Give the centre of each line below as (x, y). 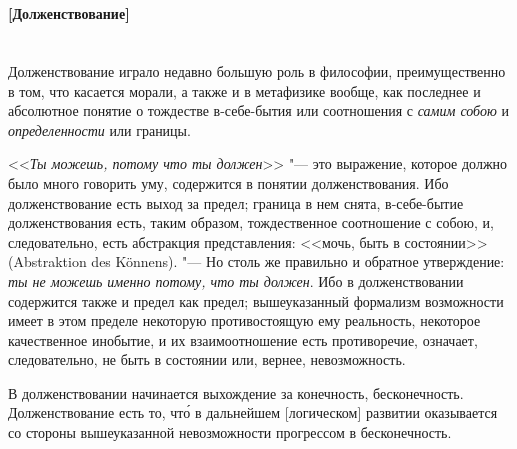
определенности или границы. (99, 129)
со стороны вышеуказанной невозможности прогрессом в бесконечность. (230, 432)
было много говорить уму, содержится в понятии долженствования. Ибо (228, 182)
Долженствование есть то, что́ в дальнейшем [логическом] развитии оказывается (253, 412)
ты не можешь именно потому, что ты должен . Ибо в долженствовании (236, 280)
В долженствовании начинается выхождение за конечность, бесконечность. (236, 392)
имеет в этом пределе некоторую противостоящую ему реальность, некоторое (244, 320)
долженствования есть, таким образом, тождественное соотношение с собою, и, (251, 222)
